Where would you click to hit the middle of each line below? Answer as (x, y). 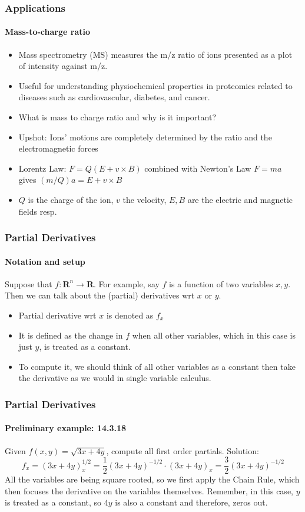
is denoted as (130, 315)
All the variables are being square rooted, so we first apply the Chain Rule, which (152, 479)
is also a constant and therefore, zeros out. (191, 502)
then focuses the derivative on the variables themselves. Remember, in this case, (149, 490)
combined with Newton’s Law (198, 168)
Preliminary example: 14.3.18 (66, 428)
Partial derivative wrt (57, 315)
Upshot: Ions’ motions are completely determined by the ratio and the (145, 137)
